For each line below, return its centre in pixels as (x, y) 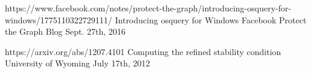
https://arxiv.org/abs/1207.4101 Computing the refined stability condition (143, 51)
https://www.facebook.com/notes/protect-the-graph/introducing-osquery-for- (148, 8)
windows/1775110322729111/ (59, 19)
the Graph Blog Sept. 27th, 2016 (65, 31)
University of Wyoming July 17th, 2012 (78, 63)
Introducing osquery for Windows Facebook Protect (211, 19)
